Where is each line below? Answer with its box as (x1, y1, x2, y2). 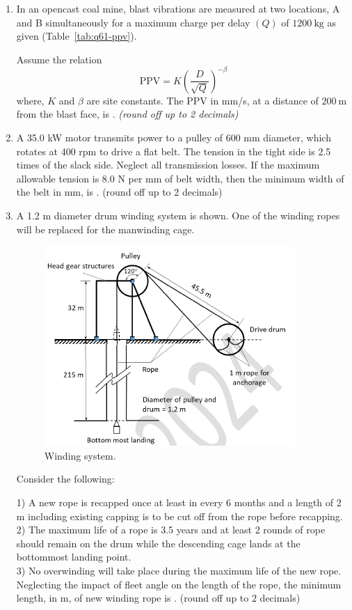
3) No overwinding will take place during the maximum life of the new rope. (16, 563, 342, 577)
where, (16, 93, 45, 107)
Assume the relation (16, 52, 102, 66)
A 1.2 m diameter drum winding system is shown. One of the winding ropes (16, 208, 340, 223)
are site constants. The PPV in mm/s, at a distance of (86, 93, 319, 107)
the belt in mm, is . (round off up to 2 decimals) (16, 185, 223, 199)
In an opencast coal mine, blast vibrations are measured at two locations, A (16, 1, 340, 15)
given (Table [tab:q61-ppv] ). (16, 29, 137, 43)
